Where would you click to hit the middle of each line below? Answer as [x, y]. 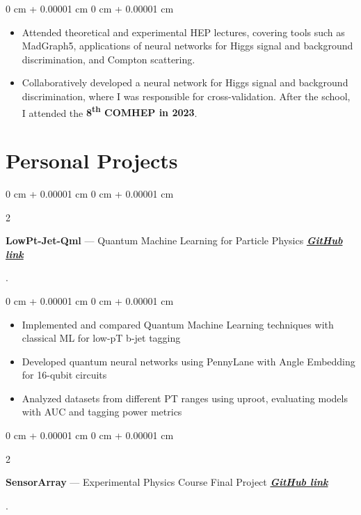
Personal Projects [92, 160]
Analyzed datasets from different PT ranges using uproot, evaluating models [185, 398]
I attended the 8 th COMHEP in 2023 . [110, 111]
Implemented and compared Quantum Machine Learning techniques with [178, 324]
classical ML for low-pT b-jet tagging [101, 338]
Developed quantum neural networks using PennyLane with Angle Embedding [188, 361]
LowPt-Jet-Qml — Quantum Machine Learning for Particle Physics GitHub [174, 240]
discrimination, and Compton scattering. [109, 59]
